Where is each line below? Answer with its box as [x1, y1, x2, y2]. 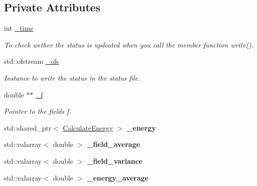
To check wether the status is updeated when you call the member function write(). [4, 39, 254, 49]
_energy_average [87, 172, 149, 183]
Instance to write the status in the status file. [4, 72, 141, 83]
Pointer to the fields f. [4, 106, 71, 116]
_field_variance [87, 155, 143, 166]
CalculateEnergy [62, 122, 113, 133]
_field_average [87, 139, 140, 149]
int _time [4, 23, 34, 33]
